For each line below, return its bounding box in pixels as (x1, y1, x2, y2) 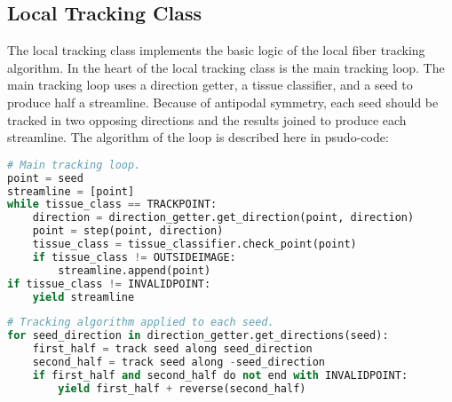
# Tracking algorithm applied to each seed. (7, 316, 274, 329)
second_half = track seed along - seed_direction (32, 356, 325, 369)
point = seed (7, 171, 83, 185)
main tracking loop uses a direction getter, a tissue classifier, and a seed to (7, 75, 413, 94)
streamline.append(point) (58, 264, 211, 277)
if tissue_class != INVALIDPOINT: (7, 277, 211, 290)
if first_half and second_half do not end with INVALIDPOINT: (32, 368, 408, 382)
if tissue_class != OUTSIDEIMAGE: (32, 250, 236, 264)
